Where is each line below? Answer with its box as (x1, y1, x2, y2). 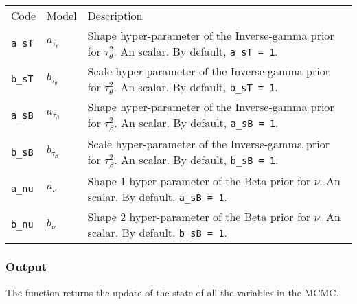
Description (87, 8, 143, 23)
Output (5, 258, 47, 275)
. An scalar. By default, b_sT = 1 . (113, 79, 278, 95)
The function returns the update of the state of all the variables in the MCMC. (5, 285, 339, 299)
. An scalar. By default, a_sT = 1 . (113, 43, 278, 59)
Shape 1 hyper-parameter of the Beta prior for (87, 172, 311, 189)
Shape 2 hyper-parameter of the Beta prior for (87, 208, 311, 224)
